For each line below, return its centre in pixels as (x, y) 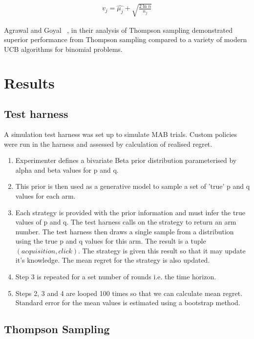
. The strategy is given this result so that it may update (162, 250)
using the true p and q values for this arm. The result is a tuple (111, 241)
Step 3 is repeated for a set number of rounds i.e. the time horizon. (116, 277)
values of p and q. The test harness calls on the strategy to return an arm (126, 222)
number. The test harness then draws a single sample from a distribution (125, 231)
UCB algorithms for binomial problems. (63, 49)
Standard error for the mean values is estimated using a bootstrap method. (128, 303)
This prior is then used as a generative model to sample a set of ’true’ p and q (133, 186)
